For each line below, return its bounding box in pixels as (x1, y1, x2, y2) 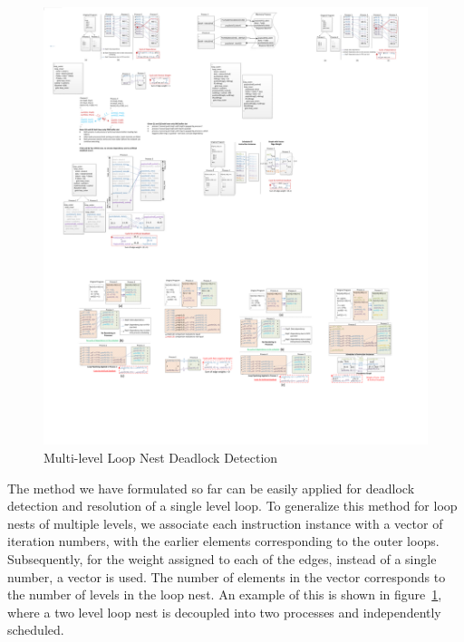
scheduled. (7, 620, 64, 639)
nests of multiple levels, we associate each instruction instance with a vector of (7, 513, 443, 532)
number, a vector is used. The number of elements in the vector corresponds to (7, 567, 446, 586)
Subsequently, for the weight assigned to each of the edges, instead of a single (7, 550, 437, 569)
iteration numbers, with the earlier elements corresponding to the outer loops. (7, 532, 440, 551)
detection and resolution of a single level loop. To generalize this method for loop (7, 496, 458, 515)
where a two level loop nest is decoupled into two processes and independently (7, 602, 441, 621)
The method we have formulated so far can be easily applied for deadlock (7, 478, 415, 497)
